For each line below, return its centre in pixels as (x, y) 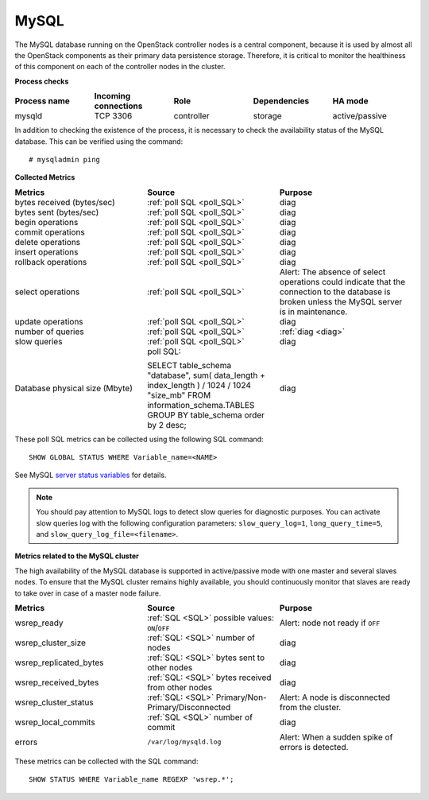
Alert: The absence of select (332, 272)
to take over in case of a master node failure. (88, 593)
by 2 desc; (167, 425)
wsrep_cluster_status (54, 702)
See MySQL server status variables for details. (91, 475)
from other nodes (180, 687)
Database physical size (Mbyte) (74, 388)
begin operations (46, 222)
